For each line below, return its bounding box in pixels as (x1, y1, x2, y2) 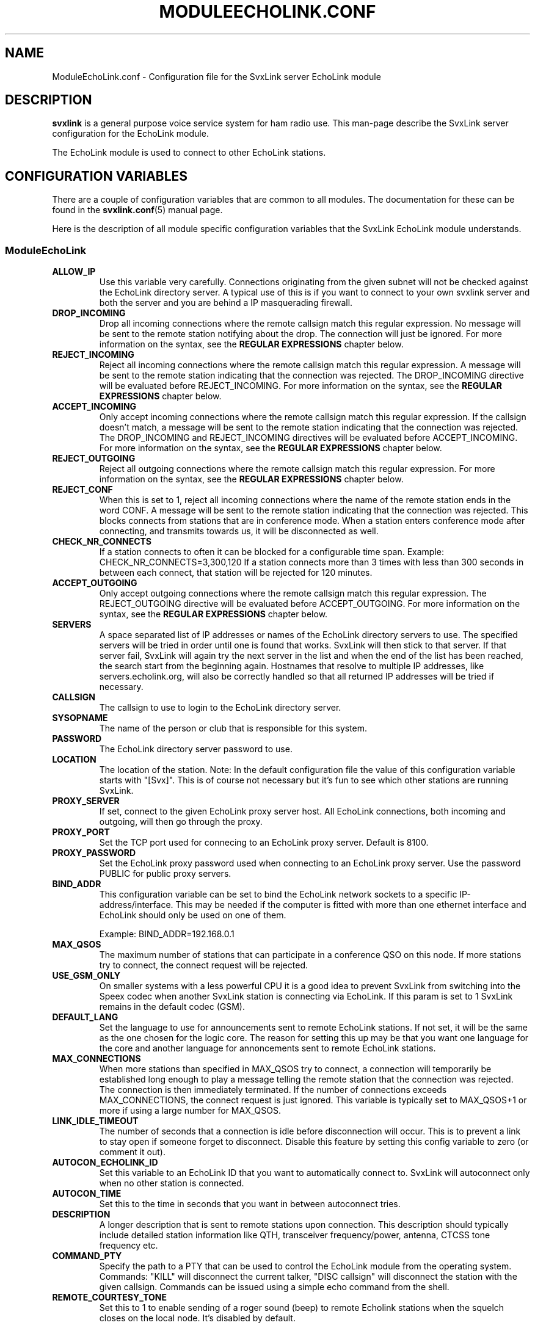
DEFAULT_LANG (52, 1012, 118, 1023)
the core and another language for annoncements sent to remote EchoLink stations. (99, 1043, 436, 1054)
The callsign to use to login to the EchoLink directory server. (99, 702, 341, 713)
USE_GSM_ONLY (52, 970, 120, 981)
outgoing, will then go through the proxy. (99, 816, 263, 827)
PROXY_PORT (52, 827, 110, 838)
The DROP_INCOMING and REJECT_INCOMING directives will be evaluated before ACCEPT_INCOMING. (99, 432, 518, 443)
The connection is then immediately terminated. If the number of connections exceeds (99, 1084, 447, 1095)
